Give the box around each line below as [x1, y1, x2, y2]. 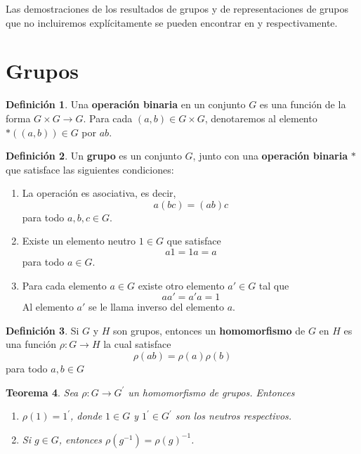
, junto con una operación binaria [192, 148, 348, 163]
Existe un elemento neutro [22, 233, 136, 248]
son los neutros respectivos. [175, 408, 292, 423]
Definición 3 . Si [6, 323, 79, 337]
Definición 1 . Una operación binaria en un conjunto [6, 97, 246, 112]
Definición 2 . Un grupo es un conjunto [6, 148, 182, 163]
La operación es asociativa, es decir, [22, 186, 176, 200]
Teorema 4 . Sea [6, 384, 79, 399]
